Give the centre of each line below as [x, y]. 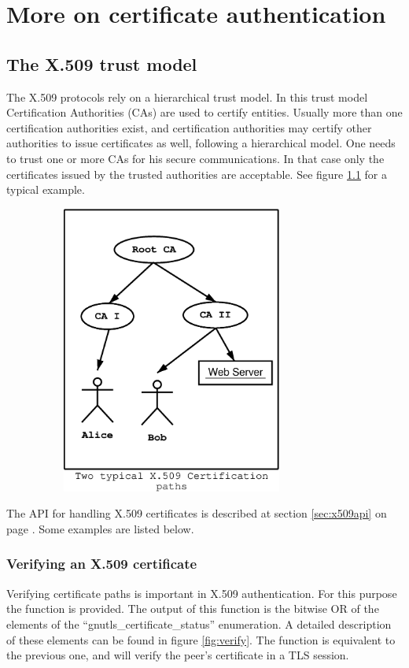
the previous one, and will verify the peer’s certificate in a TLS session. [178, 655]
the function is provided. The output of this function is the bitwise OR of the [193, 609]
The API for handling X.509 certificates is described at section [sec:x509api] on [197, 513]
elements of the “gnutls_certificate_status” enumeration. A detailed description [199, 623]
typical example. [46, 189]
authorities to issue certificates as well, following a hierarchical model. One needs [201, 143]
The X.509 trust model [102, 63]
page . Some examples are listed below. [100, 528]
